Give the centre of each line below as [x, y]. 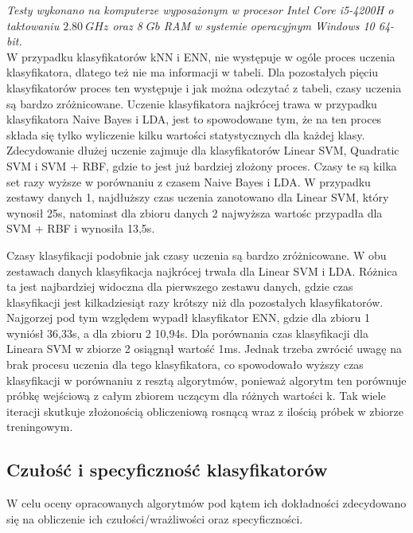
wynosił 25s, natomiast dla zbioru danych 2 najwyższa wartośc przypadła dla [195, 212]
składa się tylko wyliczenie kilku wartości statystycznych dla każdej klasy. [186, 134]
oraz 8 [127, 25]
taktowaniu [33, 25]
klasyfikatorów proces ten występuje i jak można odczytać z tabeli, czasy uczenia [204, 87]
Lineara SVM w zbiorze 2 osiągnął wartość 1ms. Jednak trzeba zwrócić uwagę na [205, 349]
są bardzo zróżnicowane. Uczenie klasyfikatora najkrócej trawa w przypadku [192, 103]
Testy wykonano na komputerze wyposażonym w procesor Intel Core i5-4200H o [200, 10]
